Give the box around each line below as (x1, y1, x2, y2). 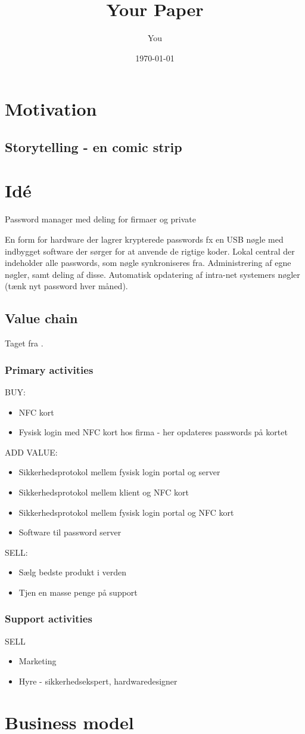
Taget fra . (5, 337, 43, 349)
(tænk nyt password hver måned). (5, 280, 128, 292)
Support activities (5, 611, 92, 626)
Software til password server (18, 526, 122, 538)
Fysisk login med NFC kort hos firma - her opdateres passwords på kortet (18, 426, 288, 438)
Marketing (18, 655, 57, 667)
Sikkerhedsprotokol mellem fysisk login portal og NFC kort (18, 506, 234, 518)
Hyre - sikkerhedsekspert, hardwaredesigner (18, 674, 178, 687)
